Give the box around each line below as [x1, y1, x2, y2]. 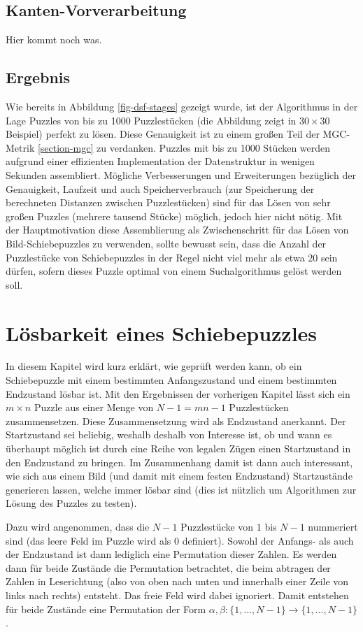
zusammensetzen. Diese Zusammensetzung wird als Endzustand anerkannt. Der [6, 413, 346, 428]
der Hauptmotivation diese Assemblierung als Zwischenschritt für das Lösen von [6, 222, 349, 237]
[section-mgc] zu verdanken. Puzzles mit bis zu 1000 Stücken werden [37, 140, 331, 155]
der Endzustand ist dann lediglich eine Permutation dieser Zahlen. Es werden [6, 547, 337, 561]
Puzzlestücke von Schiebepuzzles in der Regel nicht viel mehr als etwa [6, 250, 305, 264]
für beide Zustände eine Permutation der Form [6, 601, 206, 616]
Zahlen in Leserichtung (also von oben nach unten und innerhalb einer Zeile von [6, 574, 349, 589]
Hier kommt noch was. [6, 32, 102, 47]
